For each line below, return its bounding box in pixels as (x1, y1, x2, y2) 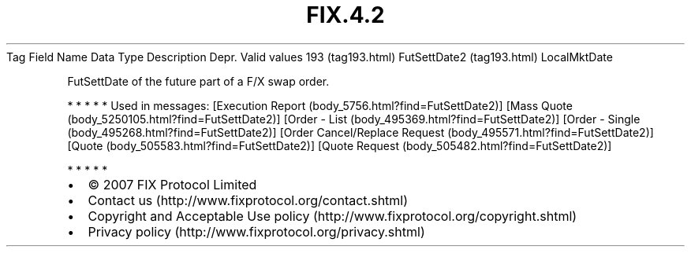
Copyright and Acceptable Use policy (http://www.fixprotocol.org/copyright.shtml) (88, 207, 577, 224)
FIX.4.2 (306, 2, 385, 28)
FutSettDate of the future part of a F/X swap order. (67, 74, 330, 88)
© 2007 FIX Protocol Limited (88, 176, 257, 192)
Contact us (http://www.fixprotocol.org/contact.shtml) (88, 192, 409, 208)
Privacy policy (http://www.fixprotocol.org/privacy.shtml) (88, 223, 425, 240)
